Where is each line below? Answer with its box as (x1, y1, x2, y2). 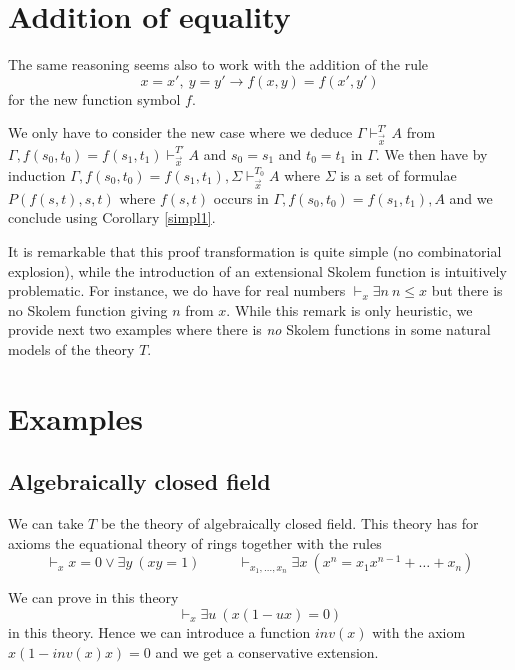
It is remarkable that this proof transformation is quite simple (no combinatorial (8, 241, 502, 262)
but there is (431, 280, 503, 301)
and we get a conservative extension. (155, 641, 379, 662)
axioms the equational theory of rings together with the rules (8, 532, 382, 553)
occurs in (213, 187, 269, 208)
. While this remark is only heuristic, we (226, 299, 473, 320)
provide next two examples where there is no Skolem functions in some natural (8, 319, 491, 340)
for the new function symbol (8, 88, 181, 109)
